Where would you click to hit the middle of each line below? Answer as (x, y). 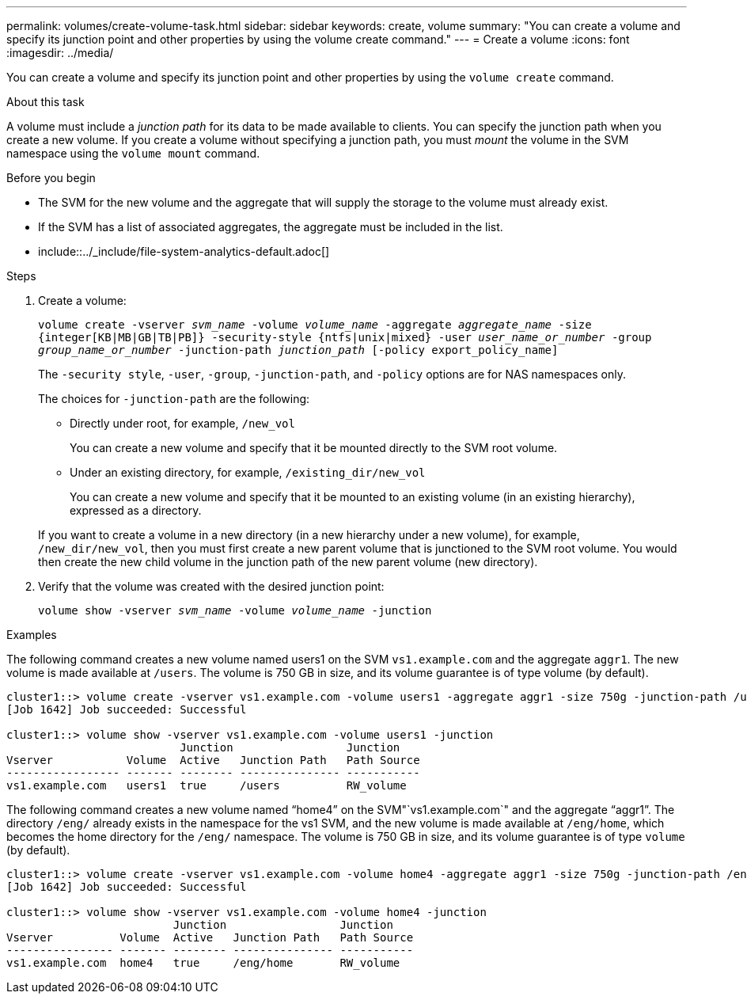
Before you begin (51, 178)
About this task (46, 102)
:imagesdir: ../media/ (60, 53)
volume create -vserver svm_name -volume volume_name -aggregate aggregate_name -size (315, 325)
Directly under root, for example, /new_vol (182, 423)
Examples (32, 635)
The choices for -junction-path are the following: (174, 399)
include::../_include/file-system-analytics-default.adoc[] (184, 251)
